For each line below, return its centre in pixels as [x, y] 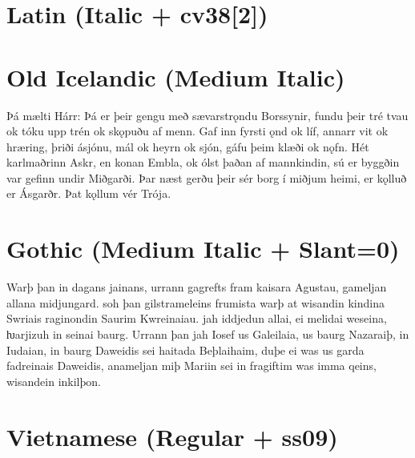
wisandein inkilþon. [54, 381]
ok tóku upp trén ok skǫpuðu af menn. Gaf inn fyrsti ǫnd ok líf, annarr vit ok [197, 131]
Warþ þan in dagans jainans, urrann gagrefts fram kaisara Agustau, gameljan [197, 287]
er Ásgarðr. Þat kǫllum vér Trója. [89, 193]
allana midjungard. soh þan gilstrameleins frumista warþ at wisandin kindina [195, 302]
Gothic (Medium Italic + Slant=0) [203, 249]
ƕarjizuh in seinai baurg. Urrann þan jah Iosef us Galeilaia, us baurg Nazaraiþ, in [208, 333]
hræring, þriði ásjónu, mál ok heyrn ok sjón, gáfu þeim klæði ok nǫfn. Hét [188, 146]
